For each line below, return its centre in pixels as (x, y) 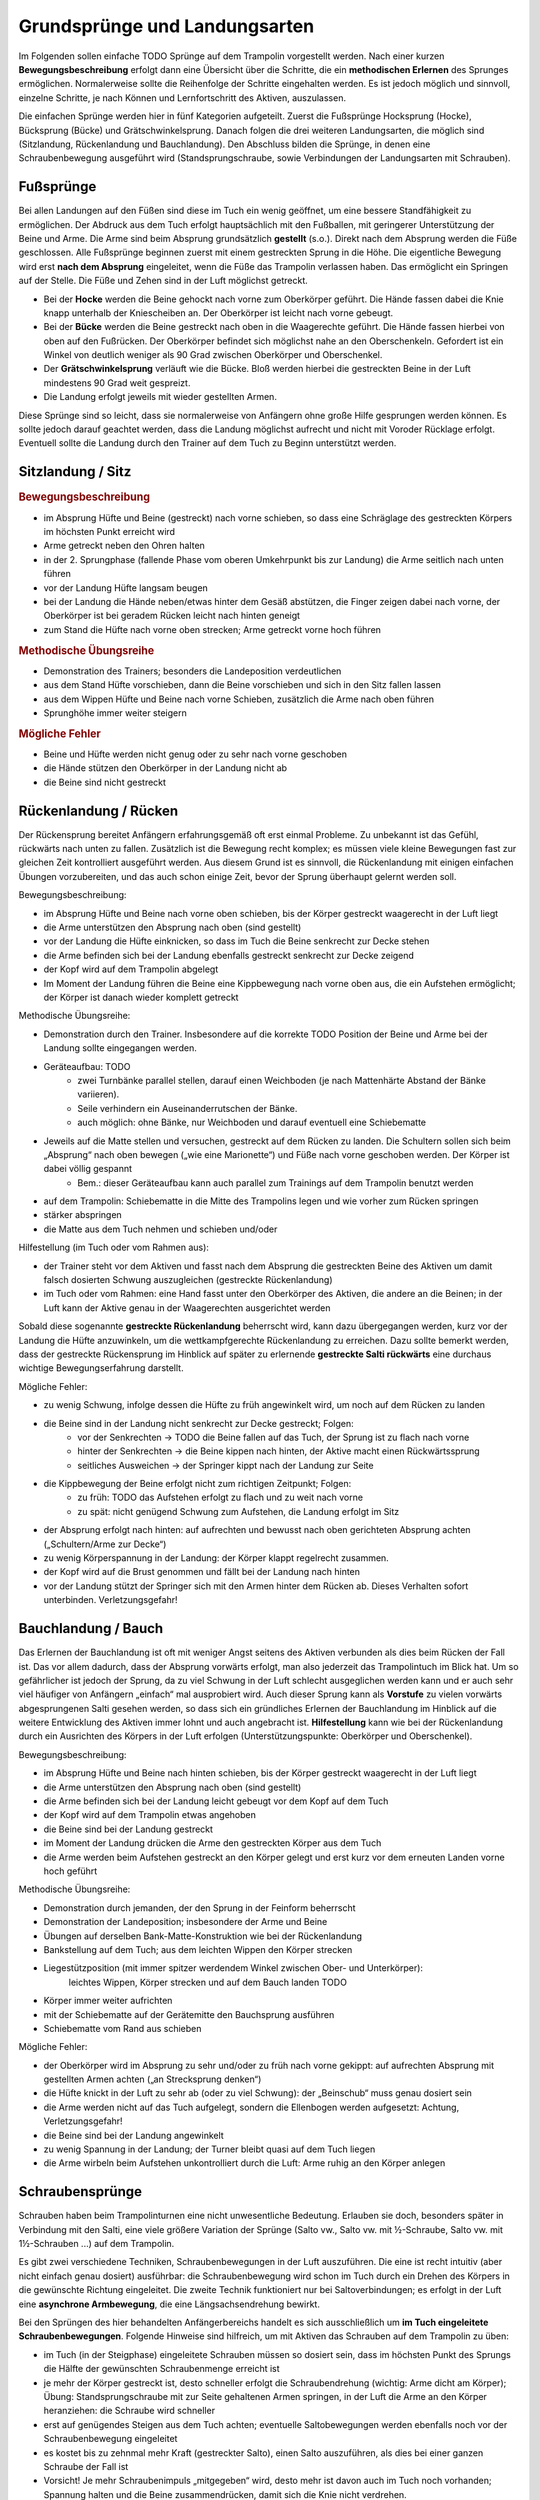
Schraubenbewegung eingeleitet (110, 2439)
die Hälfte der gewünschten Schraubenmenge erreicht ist (161, 2369)
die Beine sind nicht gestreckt (105, 782)
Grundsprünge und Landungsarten (166, 26)
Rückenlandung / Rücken (98, 810)
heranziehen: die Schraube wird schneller (129, 2411)
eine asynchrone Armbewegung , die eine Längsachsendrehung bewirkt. (169, 2304)
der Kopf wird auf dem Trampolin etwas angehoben (150, 1815)
